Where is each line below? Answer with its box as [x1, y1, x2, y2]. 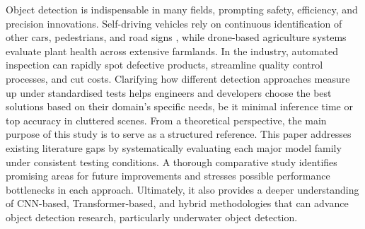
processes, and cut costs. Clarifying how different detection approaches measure [6, 71, 350, 86]
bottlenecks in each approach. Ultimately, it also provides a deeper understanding [6, 182, 359, 196]
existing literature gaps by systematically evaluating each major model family [6, 140, 342, 155]
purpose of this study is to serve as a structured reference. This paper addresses [6, 127, 352, 141]
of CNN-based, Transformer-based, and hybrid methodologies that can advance [6, 196, 349, 211]
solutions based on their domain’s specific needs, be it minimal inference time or [6, 99, 353, 114]
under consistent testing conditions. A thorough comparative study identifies [6, 154, 337, 169]
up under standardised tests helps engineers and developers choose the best [6, 85, 332, 100]
